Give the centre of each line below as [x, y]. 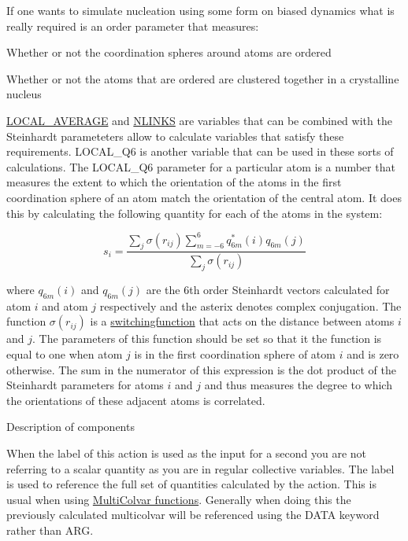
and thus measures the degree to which [298, 385]
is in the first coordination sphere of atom [235, 354]
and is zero [373, 354]
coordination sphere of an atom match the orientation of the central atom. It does [204, 197]
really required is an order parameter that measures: [133, 26]
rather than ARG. [50, 530]
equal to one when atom [65, 354]
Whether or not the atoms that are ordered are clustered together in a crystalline [203, 78]
